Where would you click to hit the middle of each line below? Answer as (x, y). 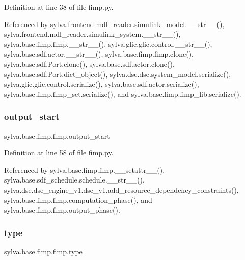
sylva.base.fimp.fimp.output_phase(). (62, 210)
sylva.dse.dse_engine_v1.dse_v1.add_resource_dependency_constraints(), (121, 189)
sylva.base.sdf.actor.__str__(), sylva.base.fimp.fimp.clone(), (99, 54)
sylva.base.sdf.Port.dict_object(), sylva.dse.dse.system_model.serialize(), (118, 74)
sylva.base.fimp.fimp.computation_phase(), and (78, 200)
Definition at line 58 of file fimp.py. (59, 153)
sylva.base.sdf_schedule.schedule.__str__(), (74, 180)
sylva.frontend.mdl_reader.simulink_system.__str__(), (92, 34)
